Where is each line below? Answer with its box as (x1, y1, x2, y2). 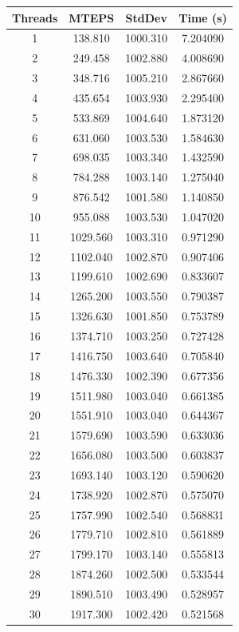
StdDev (125, 9, 167, 26)
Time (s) (178, 9, 227, 26)
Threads (12, 9, 58, 26)
